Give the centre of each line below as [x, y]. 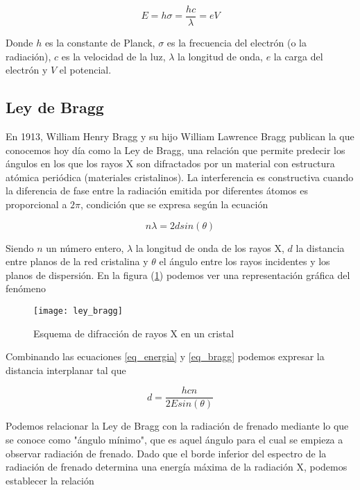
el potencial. [85, 70]
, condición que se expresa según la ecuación [174, 204]
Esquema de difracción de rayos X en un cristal [134, 333]
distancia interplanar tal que [66, 370]
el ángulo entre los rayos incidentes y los [245, 261]
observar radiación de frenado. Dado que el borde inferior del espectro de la [166, 453]
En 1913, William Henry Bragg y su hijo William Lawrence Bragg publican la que [180, 136]
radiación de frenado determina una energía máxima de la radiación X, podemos [177, 467]
